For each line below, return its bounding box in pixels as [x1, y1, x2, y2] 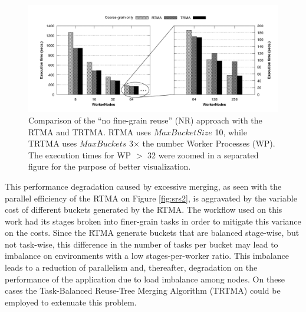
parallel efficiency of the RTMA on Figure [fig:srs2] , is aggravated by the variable [5, 191, 297, 204]
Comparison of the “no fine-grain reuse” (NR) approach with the [28, 113, 262, 126]
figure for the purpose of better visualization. [28, 160, 191, 173]
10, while [215, 125, 247, 138]
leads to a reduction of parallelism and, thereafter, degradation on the [5, 261, 258, 274]
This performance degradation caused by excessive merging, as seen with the [5, 180, 282, 192]
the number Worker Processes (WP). [142, 137, 275, 149]
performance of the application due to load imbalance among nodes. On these [5, 272, 285, 285]
